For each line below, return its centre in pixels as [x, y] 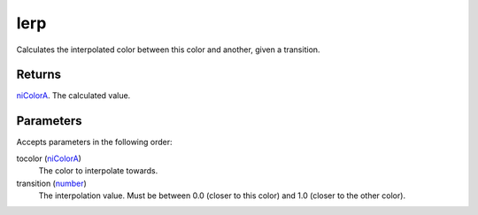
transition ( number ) [52, 183]
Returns [39, 75]
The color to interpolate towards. [98, 171]
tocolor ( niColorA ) [49, 158]
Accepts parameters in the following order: [94, 142]
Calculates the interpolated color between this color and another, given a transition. [168, 50]
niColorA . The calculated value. [73, 96]
